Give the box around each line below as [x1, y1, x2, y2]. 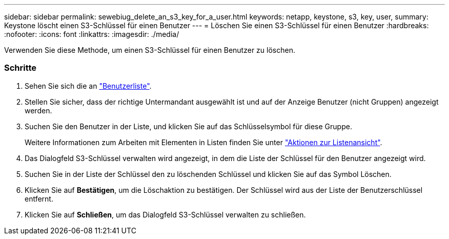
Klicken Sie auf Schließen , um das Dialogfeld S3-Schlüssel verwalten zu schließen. [25, 210, 306, 219]
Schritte [4, 63, 37, 73]
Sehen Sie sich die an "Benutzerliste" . [25, 81, 152, 90]
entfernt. [25, 194, 53, 203]
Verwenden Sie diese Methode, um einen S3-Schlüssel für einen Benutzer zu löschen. [4, 46, 295, 54]
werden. [25, 106, 52, 115]
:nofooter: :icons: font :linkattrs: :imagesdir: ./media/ [4, 30, 179, 38]
